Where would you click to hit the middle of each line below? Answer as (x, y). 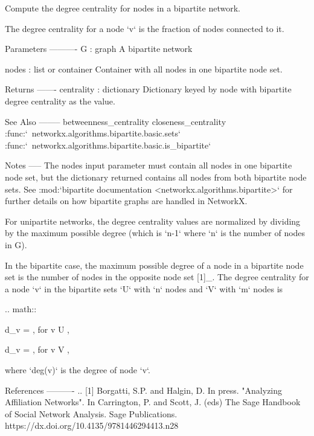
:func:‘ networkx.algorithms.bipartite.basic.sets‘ (93, 133)
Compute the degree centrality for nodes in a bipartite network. (123, 8)
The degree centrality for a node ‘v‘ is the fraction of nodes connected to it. (145, 28)
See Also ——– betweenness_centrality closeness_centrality (116, 121)
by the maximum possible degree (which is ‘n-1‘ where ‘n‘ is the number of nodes (155, 233)
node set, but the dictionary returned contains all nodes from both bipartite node (156, 177)
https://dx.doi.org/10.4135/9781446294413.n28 (92, 425)
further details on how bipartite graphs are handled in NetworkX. (126, 201)
